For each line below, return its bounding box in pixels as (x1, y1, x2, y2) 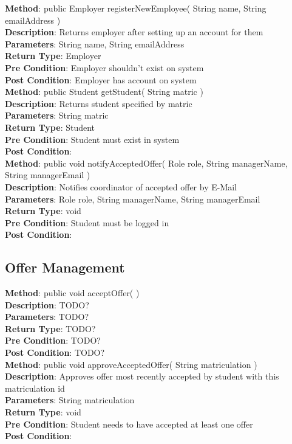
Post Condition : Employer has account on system (5, 73, 197, 86)
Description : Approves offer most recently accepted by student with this (5, 370, 279, 383)
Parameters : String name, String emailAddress (5, 37, 185, 50)
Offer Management (5, 258, 125, 277)
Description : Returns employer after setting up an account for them (5, 26, 263, 38)
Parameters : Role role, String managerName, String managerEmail (5, 192, 260, 205)
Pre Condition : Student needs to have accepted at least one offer (5, 417, 253, 430)
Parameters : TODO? (5, 310, 89, 323)
